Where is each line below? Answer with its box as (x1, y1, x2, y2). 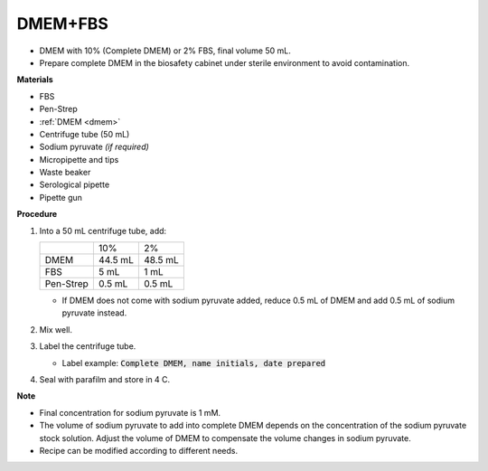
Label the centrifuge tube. (39, 341, 136, 352)
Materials (16, 74, 53, 85)
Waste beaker (39, 167, 91, 178)
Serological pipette (39, 179, 110, 190)
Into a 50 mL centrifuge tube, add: (39, 225, 167, 236)
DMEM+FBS (16, 14, 108, 33)
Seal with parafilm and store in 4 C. (39, 373, 171, 384)
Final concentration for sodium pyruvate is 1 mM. (39, 407, 221, 418)
